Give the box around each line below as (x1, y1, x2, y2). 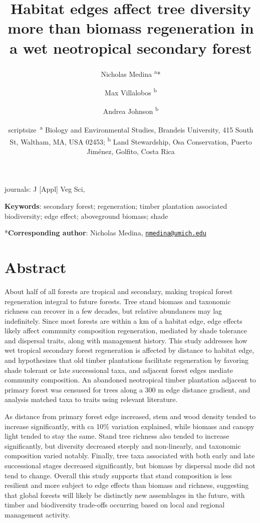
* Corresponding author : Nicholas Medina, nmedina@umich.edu (5, 227, 206, 238)
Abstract (5, 256, 67, 277)
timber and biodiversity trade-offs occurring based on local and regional (5, 499, 225, 510)
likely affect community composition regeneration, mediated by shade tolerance (5, 325, 247, 336)
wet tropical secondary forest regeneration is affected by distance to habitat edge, (5, 345, 254, 355)
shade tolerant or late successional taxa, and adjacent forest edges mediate (5, 364, 233, 375)
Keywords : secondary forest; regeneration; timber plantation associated (5, 200, 227, 211)
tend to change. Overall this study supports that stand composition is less (5, 470, 232, 480)
